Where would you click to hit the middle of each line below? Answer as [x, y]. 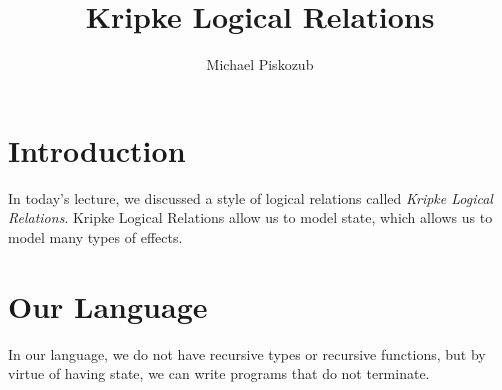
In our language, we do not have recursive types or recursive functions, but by [247, 353]
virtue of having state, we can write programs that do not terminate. [219, 373]
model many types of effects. [95, 236]
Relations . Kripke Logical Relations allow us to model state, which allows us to [250, 217]
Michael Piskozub [260, 64]
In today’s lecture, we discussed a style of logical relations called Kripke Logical [250, 197]
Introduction [97, 149]
